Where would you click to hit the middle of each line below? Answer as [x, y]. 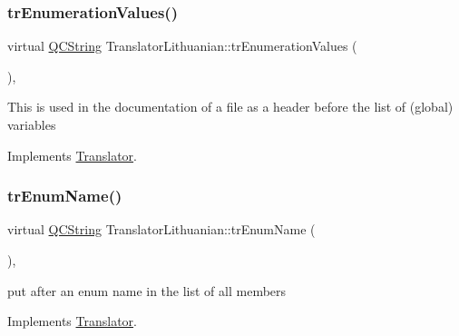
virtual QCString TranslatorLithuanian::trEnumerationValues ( [182, 46]
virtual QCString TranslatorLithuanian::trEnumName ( [161, 229]
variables [32, 124]
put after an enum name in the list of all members [147, 290]
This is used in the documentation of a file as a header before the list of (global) [230, 107]
